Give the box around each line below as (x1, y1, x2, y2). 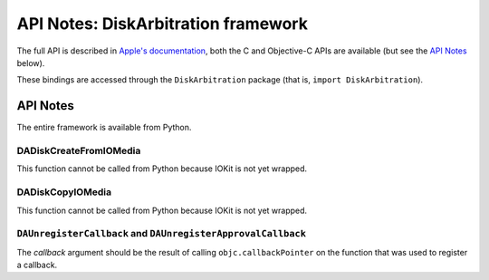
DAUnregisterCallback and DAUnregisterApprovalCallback (16, 227, 307, 240)
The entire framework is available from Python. (16, 122, 192, 133)
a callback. (16, 259, 58, 271)
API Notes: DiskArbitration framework (16, 14, 308, 34)
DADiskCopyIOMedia (16, 186, 112, 198)
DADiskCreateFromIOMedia (16, 145, 141, 157)
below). (16, 57, 45, 68)
